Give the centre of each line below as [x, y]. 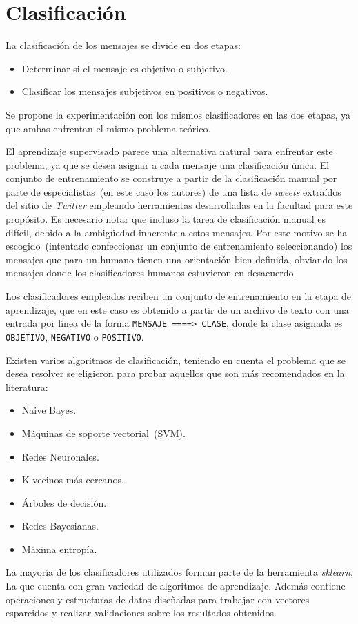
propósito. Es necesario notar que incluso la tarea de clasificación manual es [166, 219]
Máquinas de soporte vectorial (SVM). [103, 433]
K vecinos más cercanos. [73, 480]
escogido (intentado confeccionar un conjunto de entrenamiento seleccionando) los [179, 246]
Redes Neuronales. [60, 456]
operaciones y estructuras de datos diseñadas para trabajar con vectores [158, 599]
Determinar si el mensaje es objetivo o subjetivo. [125, 68]
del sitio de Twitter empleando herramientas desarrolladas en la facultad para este [179, 205]
